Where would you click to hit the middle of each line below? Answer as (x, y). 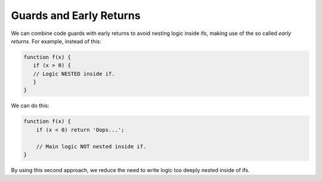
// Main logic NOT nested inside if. (91, 146)
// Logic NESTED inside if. (74, 74)
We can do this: (30, 106)
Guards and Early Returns (76, 15)
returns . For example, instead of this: (56, 41)
